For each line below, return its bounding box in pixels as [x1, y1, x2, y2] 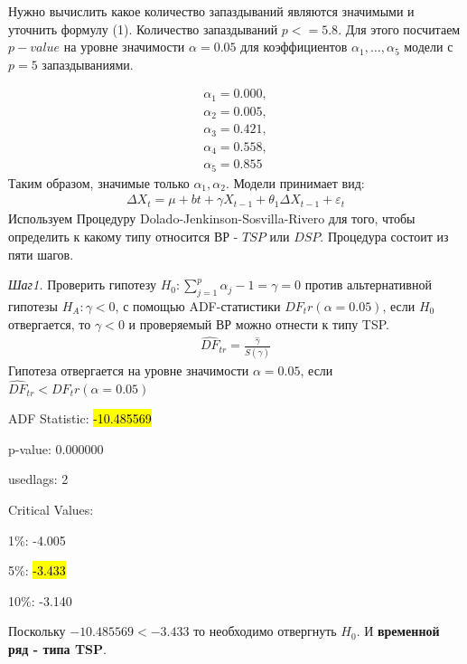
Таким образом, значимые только [8, 173, 190, 192]
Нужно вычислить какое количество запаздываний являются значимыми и [8, 2, 415, 20]
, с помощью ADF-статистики [115, 297, 281, 315]
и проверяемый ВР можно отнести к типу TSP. [128, 314, 389, 333]
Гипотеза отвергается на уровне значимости [8, 360, 249, 379]
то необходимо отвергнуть [193, 621, 337, 640]
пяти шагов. [8, 244, 74, 263]
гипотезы [8, 297, 58, 315]
